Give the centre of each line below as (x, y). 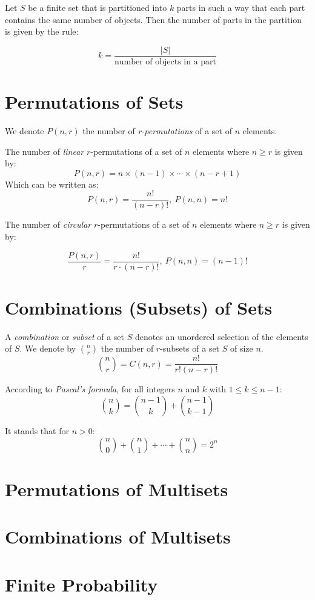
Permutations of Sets (94, 102)
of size (241, 348)
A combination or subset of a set (65, 336)
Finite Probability (81, 584)
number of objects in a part (165, 62)
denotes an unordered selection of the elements (221, 336)
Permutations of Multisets (117, 489)
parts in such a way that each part (241, 7)
